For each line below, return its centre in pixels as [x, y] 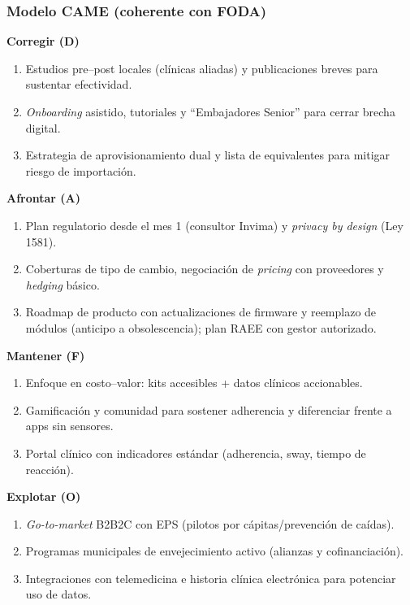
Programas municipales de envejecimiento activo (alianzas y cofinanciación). [215, 551]
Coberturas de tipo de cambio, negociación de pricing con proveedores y [205, 269]
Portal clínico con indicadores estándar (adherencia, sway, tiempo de [196, 453]
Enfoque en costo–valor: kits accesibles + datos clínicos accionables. [194, 383]
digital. [43, 127]
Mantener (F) [46, 355]
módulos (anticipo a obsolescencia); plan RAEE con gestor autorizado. [201, 327]
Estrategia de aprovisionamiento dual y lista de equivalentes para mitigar [208, 155]
